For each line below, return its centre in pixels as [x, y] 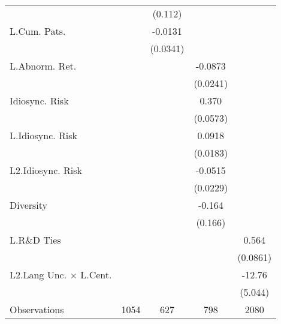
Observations [37, 309]
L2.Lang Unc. [38, 274]
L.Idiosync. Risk [44, 135]
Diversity [29, 205]
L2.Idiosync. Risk [46, 170]
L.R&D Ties [35, 240]
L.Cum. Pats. [38, 31]
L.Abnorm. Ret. [43, 66]
